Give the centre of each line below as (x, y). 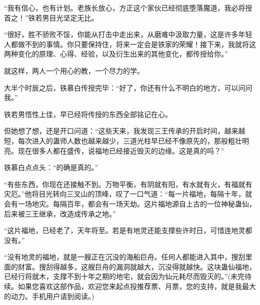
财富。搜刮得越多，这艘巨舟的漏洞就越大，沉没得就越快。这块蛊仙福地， (137, 266)
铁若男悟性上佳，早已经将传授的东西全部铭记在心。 (88, 114)
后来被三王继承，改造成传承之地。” (60, 213)
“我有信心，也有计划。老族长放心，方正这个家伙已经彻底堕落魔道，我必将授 (128, 7)
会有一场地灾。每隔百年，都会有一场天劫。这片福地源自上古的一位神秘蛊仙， (130, 203)
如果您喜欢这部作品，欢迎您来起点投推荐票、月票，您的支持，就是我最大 (137, 286)
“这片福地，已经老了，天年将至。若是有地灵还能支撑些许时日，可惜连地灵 (125, 230)
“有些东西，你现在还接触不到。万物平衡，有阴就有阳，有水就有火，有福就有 (128, 184)
